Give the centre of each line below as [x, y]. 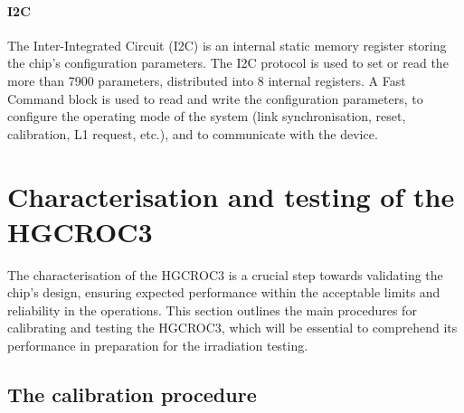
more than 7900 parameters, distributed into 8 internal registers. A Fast [207, 80]
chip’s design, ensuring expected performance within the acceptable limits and [224, 292]
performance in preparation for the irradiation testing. [158, 346]
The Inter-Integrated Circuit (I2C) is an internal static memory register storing [227, 45]
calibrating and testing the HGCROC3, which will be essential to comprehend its [232, 328]
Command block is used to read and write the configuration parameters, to [215, 98]
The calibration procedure [132, 394]
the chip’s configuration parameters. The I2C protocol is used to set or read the [228, 63]
